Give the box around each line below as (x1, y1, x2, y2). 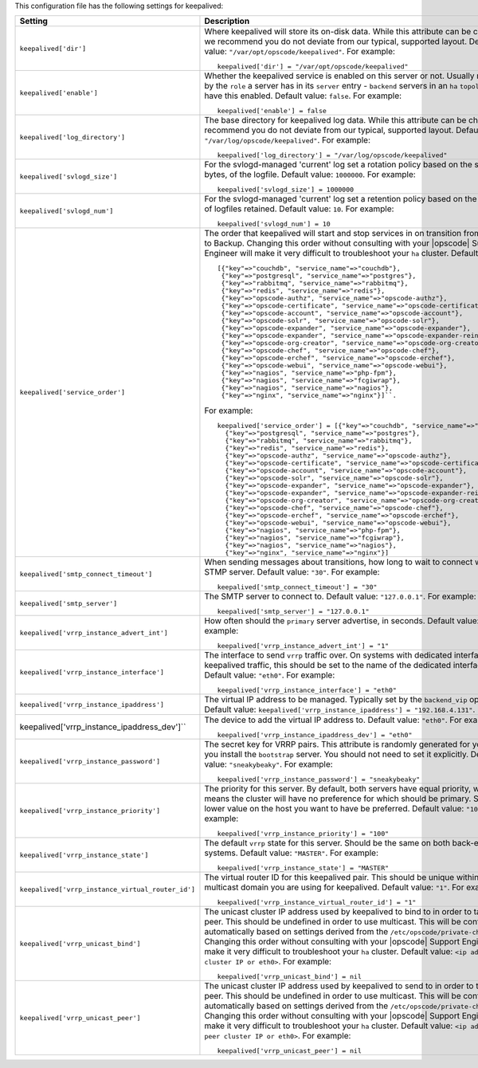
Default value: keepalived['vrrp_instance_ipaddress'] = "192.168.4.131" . (204, 704, 476, 715)
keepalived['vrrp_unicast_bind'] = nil (217, 972, 362, 981)
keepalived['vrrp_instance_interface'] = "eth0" (217, 686, 398, 695)
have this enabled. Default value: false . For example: (204, 90, 402, 101)
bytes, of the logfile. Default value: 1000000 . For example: (204, 169, 416, 180)
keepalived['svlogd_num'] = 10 (217, 220, 331, 229)
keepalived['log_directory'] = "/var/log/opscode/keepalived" (217, 151, 448, 159)
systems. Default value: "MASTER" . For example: (204, 847, 378, 858)
